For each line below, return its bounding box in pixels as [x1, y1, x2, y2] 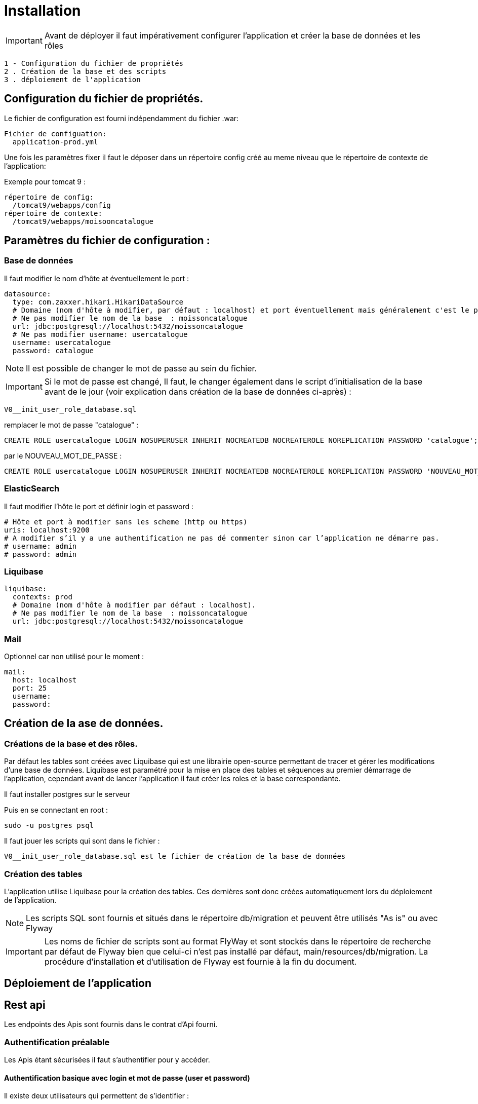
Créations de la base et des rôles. [4, 738, 138, 749]
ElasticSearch [4, 483, 60, 494]
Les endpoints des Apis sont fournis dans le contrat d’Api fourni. [4, 1020, 218, 1029]
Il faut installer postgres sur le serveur [4, 790, 131, 799]
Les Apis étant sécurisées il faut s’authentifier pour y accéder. [4, 1055, 210, 1064]
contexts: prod [12, 593, 72, 601]
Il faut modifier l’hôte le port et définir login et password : [4, 502, 194, 511]
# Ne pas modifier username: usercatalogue [12, 330, 188, 338]
